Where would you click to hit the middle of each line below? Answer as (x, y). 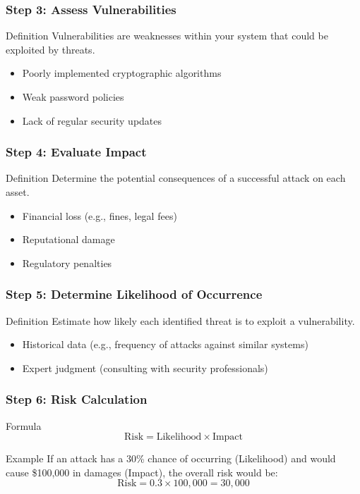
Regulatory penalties (67, 263)
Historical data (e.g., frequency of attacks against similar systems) (165, 344)
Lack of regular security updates (92, 120)
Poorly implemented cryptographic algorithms (122, 73)
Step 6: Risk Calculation (77, 399)
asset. (18, 192)
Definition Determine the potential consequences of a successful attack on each (176, 178)
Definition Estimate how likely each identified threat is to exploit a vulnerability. (180, 320)
